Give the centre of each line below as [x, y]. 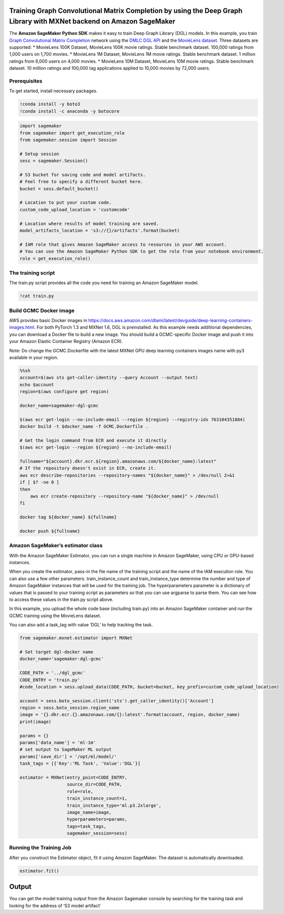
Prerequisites [26, 81]
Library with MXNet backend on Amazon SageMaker [92, 22]
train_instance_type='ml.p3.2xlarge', [114, 805]
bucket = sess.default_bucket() [59, 189]
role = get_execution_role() [55, 258]
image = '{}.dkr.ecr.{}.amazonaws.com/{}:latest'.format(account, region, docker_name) [130, 715]
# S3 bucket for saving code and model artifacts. [83, 175]
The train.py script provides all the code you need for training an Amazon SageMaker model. [104, 283]
